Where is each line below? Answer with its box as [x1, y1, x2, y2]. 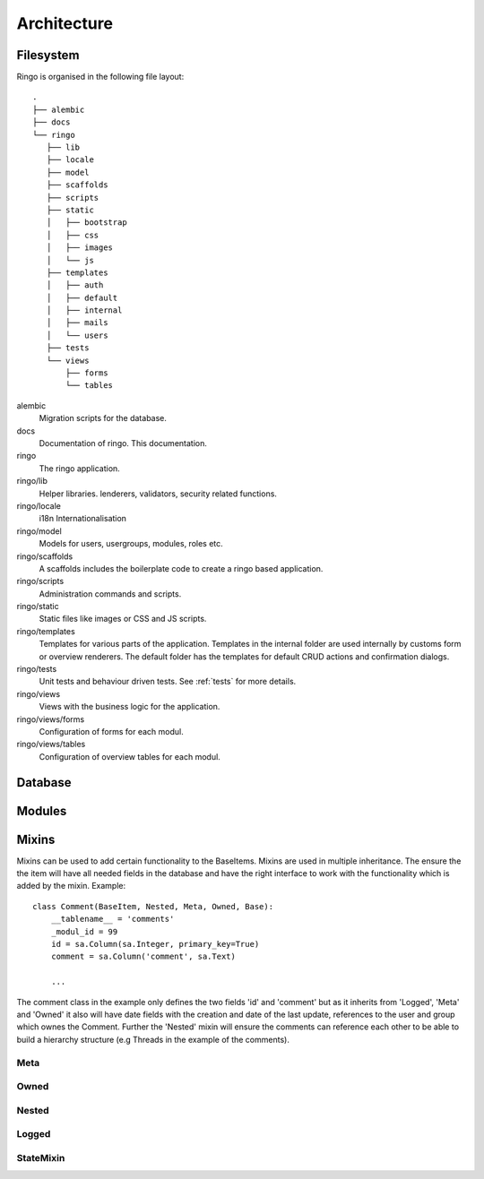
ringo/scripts [16, 576, 65, 587]
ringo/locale [16, 500, 62, 511]
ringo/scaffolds [16, 551, 73, 562]
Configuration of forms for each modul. [39, 726, 184, 736]
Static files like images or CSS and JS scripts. [39, 614, 207, 624]
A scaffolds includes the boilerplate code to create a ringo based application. [39, 563, 324, 573]
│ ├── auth [46, 280, 104, 290]
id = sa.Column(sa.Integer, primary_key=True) [50, 939, 260, 950]
